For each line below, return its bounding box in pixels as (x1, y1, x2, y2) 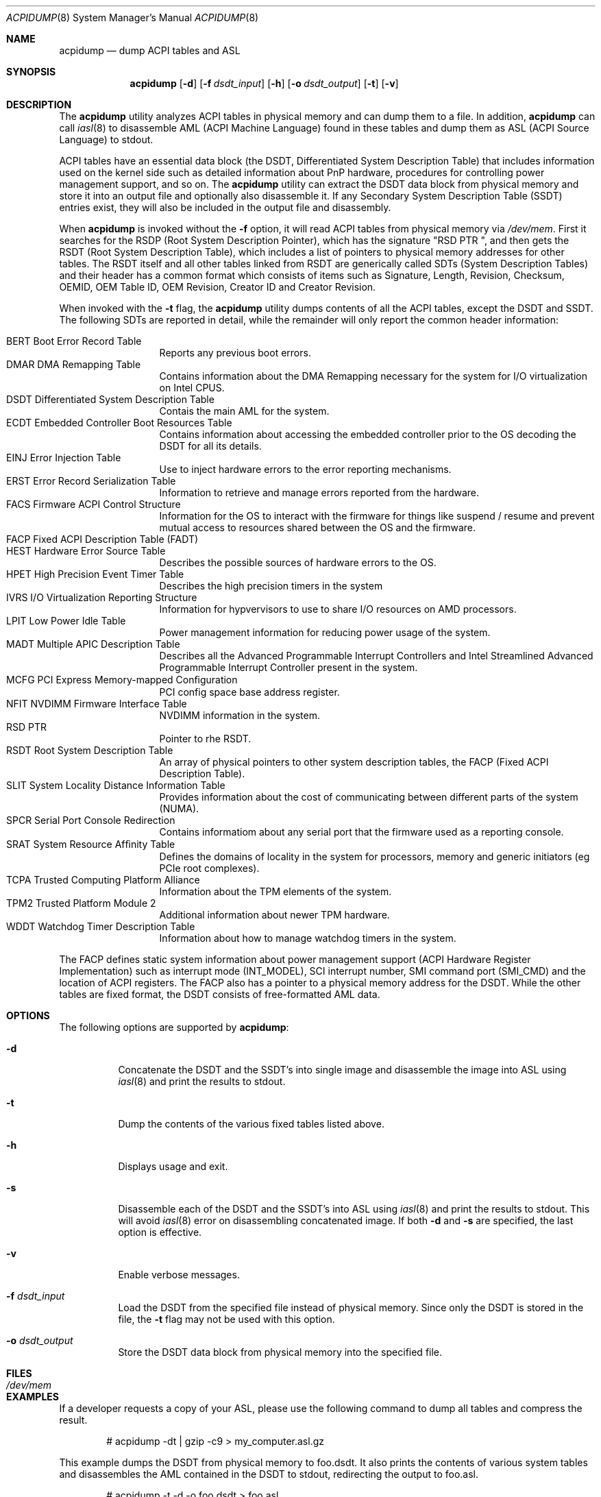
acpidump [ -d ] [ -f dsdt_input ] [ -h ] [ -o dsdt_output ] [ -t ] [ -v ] (130, 77, 399, 89)
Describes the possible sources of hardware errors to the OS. (159, 557, 437, 568)
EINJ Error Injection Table (6, 452, 121, 463)
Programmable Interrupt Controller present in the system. (159, 661, 418, 673)
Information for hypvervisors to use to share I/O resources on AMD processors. (159, 603, 517, 615)
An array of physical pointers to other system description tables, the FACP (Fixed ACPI (159, 756, 549, 768)
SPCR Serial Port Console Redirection (6, 814, 175, 826)
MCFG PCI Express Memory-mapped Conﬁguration (6, 674, 238, 685)
